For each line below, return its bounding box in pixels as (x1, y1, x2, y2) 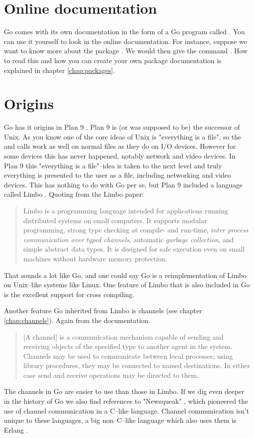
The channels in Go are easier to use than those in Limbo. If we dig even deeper (4, 386, 245, 396)
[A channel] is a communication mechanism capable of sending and (23, 331, 224, 342)
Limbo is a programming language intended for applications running (23, 205, 229, 215)
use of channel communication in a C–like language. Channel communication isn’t (4, 405, 250, 415)
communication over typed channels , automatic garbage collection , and (23, 234, 234, 244)
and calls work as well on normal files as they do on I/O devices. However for (4, 141, 236, 151)
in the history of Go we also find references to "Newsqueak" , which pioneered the (4, 396, 248, 406)
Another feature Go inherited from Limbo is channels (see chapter (4, 305, 202, 316)
